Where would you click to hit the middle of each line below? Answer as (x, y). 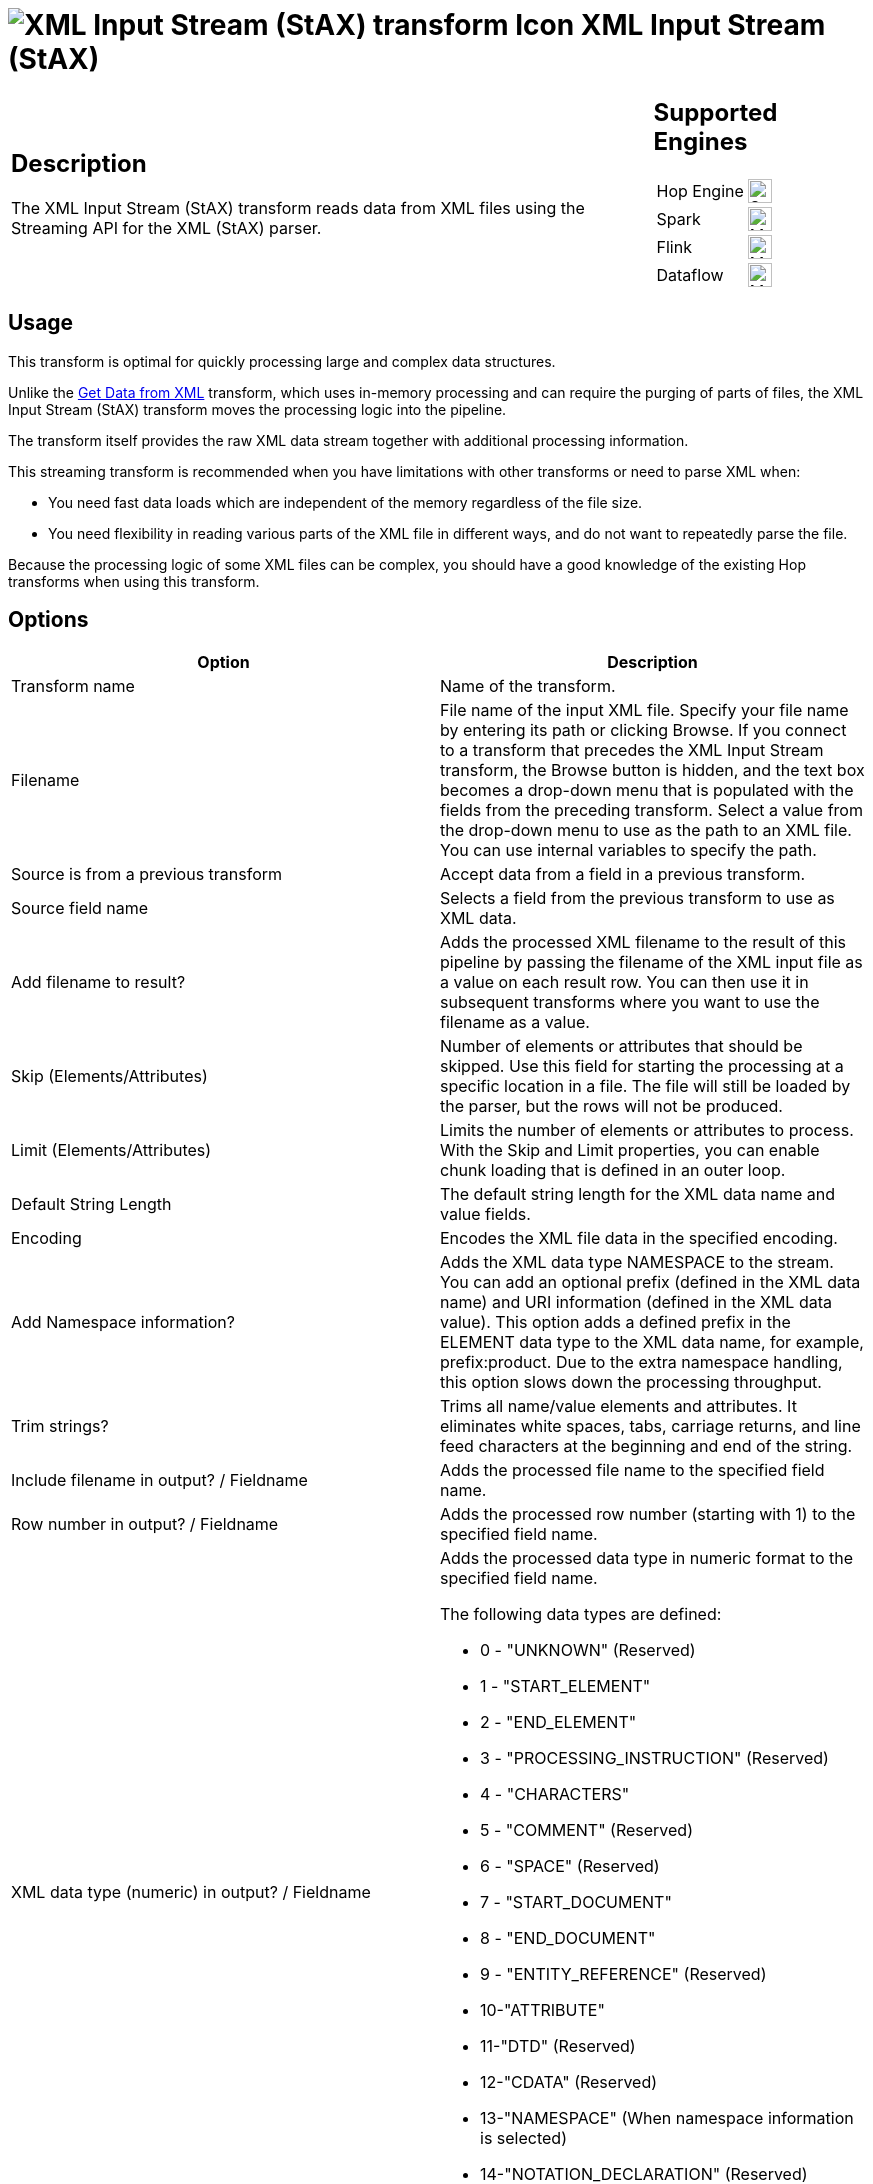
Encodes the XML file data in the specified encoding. (639, 1238)
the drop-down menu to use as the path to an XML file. (646, 830)
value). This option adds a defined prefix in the (615, 1322)
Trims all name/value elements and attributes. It (618, 1406)
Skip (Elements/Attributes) (109, 1076)
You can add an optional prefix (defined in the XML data (650, 1282)
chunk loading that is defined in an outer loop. (613, 1170)
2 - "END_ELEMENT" (558, 1722)
